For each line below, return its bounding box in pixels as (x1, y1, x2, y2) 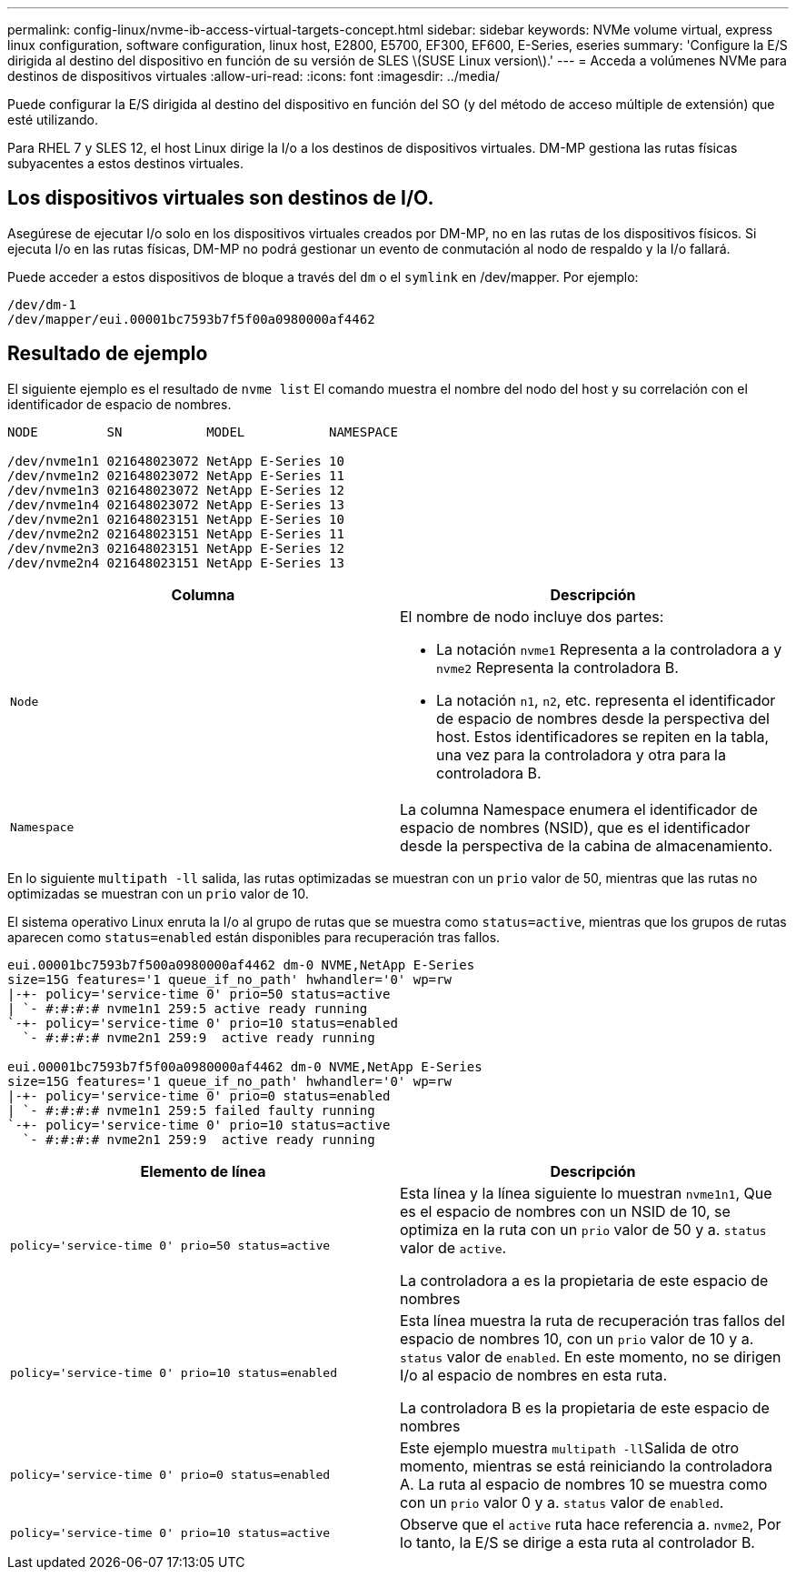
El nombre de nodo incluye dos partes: (400, 607, 664, 626)
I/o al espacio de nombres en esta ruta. (400, 1365, 668, 1384)
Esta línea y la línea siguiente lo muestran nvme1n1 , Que (400, 1183, 772, 1202)
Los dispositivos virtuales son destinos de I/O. (7, 186, 434, 210)
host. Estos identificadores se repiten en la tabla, (436, 727, 770, 746)
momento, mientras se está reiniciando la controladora (400, 1456, 772, 1475)
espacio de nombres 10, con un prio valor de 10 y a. (400, 1329, 754, 1348)
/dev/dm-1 (7, 296, 76, 312)
